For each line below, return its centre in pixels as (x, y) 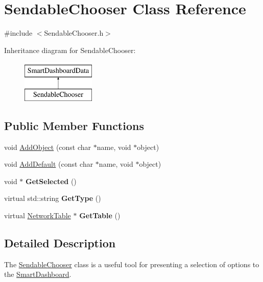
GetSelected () (51, 181)
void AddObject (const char (48, 147)
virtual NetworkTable (38, 215)
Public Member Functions (74, 125)
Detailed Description (60, 243)
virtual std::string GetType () (53, 198)
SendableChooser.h (74, 33)
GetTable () (100, 215)
